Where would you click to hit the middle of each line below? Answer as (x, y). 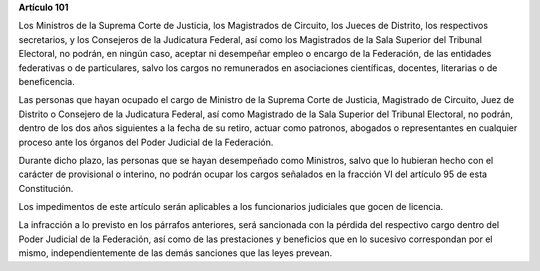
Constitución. (46, 188)
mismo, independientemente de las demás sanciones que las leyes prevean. (175, 253)
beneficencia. (46, 81)
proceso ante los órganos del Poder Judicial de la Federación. (146, 142)
